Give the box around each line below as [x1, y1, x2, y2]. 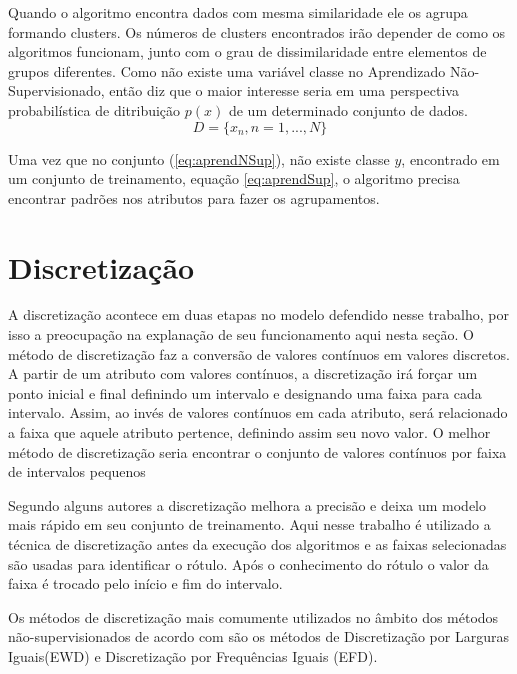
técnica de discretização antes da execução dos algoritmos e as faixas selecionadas [8, 534, 507, 554]
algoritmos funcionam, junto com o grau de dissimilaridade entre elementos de [8, 41, 487, 62]
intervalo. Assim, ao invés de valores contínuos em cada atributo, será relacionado [8, 402, 508, 423]
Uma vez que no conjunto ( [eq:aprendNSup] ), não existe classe [8, 148, 390, 169]
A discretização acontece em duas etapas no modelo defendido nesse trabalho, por [8, 304, 509, 325]
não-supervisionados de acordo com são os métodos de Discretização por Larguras [8, 626, 509, 647]
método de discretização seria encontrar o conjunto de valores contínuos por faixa [8, 441, 507, 462]
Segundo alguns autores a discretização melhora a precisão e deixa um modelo [8, 494, 486, 515]
